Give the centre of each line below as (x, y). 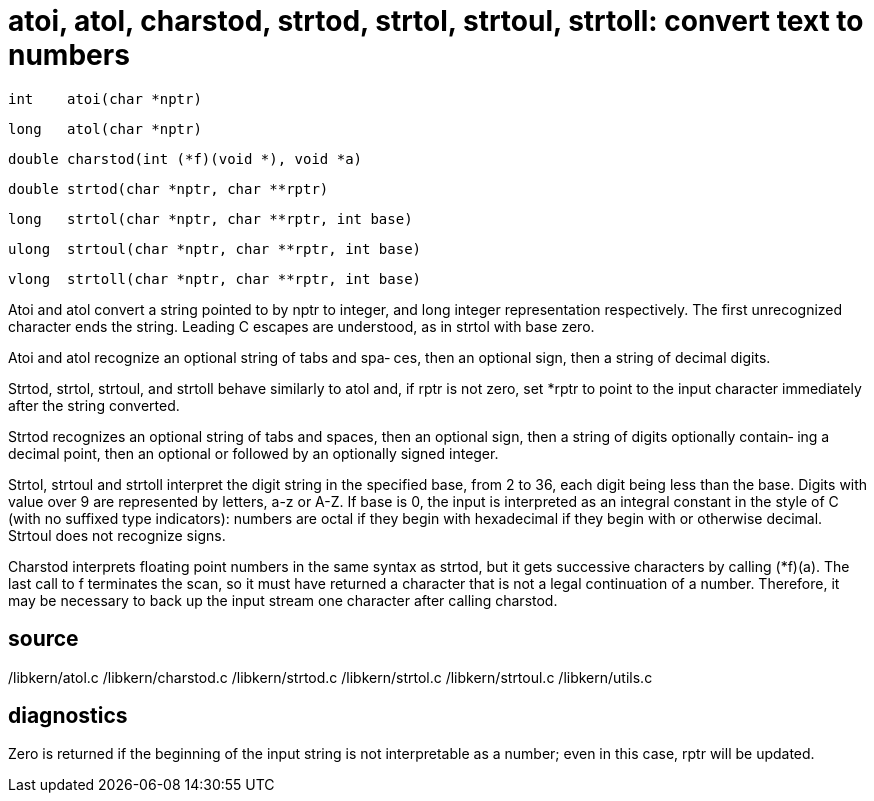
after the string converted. (94, 405)
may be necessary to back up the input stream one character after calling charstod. (283, 600)
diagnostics (68, 716)
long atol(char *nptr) (105, 128)
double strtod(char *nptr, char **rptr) (168, 188)
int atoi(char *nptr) (105, 98)
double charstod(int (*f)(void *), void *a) (185, 158)
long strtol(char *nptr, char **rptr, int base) (210, 218)
